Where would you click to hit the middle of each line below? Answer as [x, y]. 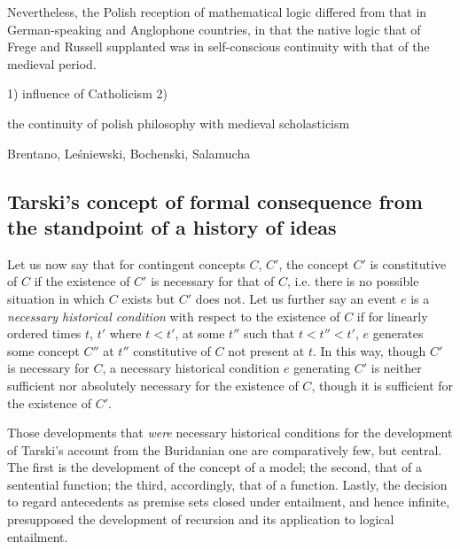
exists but [148, 298]
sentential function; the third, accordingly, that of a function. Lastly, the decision [227, 484]
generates [398, 333]
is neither [396, 368]
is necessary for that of [213, 281]
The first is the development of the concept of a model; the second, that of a [215, 467]
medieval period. [52, 63]
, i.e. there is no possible [353, 281]
